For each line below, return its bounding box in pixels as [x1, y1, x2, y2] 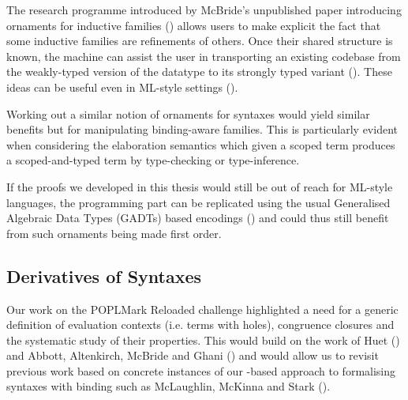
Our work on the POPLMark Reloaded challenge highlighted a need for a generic [6, 300, 399, 317]
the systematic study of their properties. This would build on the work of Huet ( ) [6, 331, 400, 348]
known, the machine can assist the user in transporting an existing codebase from [6, 47, 401, 64]
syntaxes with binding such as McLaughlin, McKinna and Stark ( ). [6, 378, 331, 394]
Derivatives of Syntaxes [6, 263, 202, 288]
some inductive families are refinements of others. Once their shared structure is [6, 32, 393, 49]
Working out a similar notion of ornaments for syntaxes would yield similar [6, 105, 370, 122]
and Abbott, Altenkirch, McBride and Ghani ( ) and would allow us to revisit [6, 347, 379, 364]
